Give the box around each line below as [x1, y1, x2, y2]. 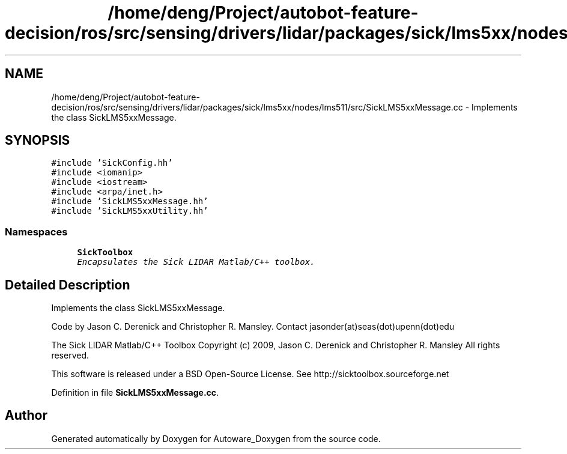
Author [5, 408, 47, 423]
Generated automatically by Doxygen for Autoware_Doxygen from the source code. [51, 433, 381, 444]
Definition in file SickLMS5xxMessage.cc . [51, 387, 219, 398]
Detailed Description [5, 277, 130, 292]
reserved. [51, 350, 89, 361]
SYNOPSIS [5, 133, 70, 148]
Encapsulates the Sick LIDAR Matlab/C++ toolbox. [77, 257, 315, 267]
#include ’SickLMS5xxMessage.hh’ [51, 196, 208, 207]
